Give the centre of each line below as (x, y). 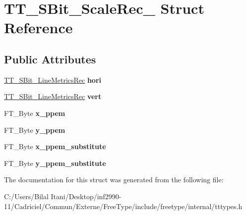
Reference (38, 27)
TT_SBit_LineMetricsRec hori (53, 80)
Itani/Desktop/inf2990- (86, 196)
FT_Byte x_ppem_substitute (55, 146)
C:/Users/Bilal (26, 196)
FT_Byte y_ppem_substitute (55, 163)
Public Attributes (50, 59)
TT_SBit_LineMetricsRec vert (53, 96)
